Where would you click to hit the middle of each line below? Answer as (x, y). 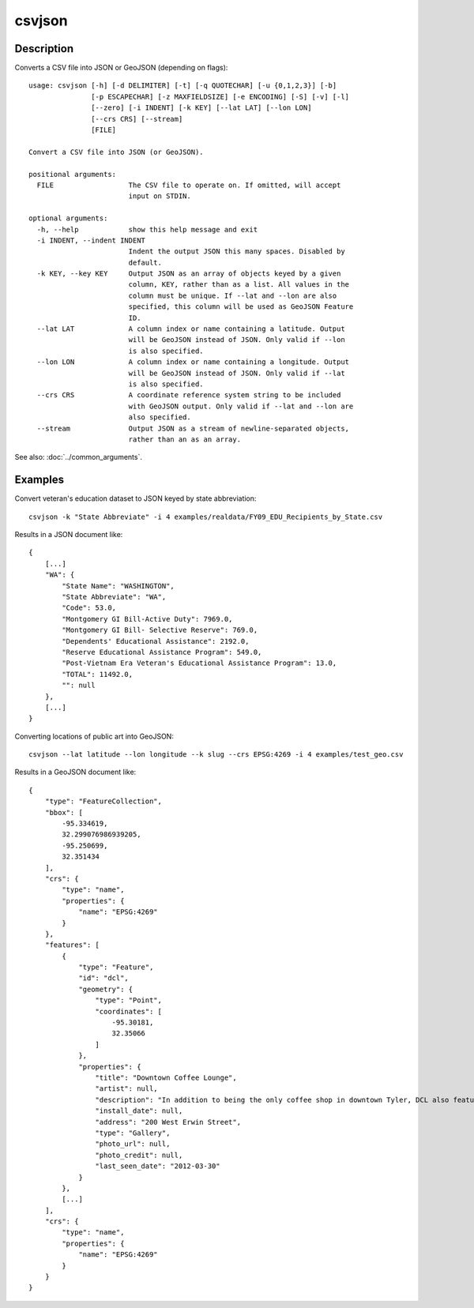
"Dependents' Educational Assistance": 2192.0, (156, 641)
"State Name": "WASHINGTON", (118, 586)
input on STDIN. (160, 196)
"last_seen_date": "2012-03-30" (158, 1166)
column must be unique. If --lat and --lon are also (233, 295)
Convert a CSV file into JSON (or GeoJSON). (117, 152)
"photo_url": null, (133, 1144)
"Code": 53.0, (89, 608)
